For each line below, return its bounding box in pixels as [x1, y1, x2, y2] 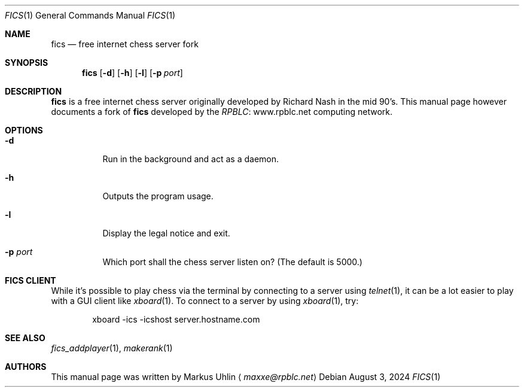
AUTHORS [5, 361, 47, 372]
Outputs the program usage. [102, 191, 214, 201]
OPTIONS [5, 125, 43, 135]
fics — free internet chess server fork [51, 39, 199, 49]
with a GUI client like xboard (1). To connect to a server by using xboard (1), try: [51, 296, 359, 306]
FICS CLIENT [5, 275, 56, 285]
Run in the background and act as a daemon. [102, 154, 279, 164]
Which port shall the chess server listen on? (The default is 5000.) [102, 257, 362, 267]
